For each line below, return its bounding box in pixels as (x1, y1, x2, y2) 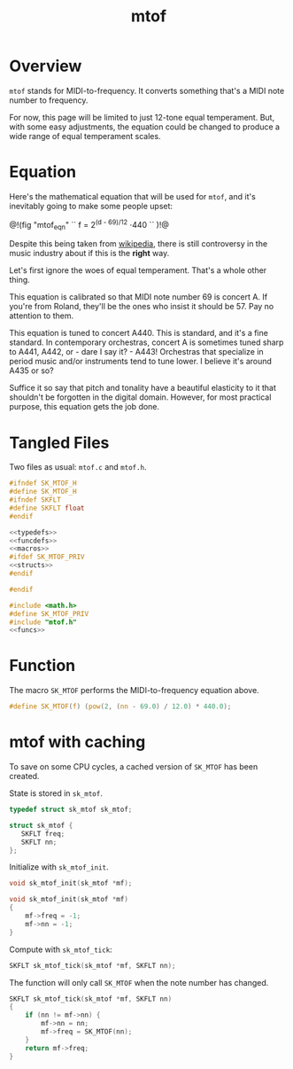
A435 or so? (9, 365, 55, 376)
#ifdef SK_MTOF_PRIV (9, 552, 86, 562)
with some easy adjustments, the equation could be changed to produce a (9, 121, 281, 132)
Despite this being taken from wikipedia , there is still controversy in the (9, 238, 268, 249)
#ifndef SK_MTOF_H (9, 479, 77, 488)
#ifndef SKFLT (9, 495, 62, 504)
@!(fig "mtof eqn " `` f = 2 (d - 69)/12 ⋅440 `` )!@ (9, 217, 170, 232)
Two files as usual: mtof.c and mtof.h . (9, 462, 148, 472)
